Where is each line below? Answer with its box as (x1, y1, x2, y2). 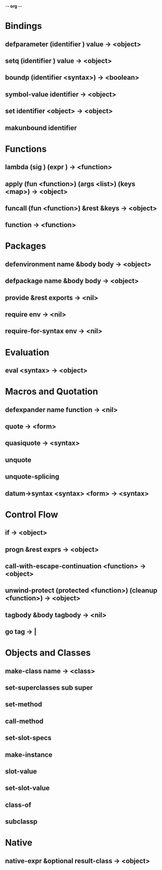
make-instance (5, 750, 53, 759)
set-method (5, 700, 43, 709)
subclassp (5, 817, 38, 826)
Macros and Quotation (5, 386, 98, 397)
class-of (5, 801, 31, 809)
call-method (5, 717, 44, 725)
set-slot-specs (5, 734, 52, 742)
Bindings (5, 21, 42, 32)
